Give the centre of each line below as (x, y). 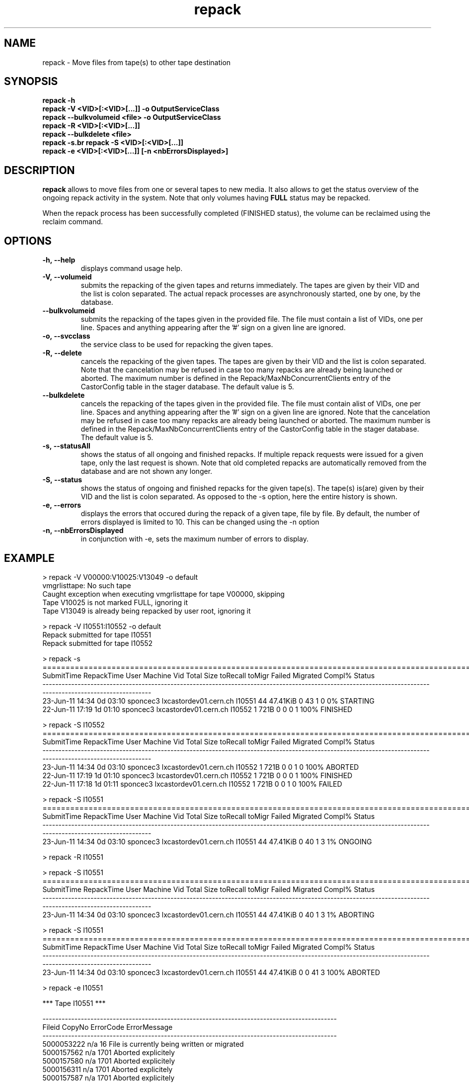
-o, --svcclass (66, 336)
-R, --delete (62, 353)
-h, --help (59, 260)
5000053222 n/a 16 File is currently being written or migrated (143, 1044)
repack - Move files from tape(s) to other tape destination (137, 62)
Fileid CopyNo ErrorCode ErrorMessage (108, 1027)
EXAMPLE (29, 558)
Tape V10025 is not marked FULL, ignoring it (115, 602)
